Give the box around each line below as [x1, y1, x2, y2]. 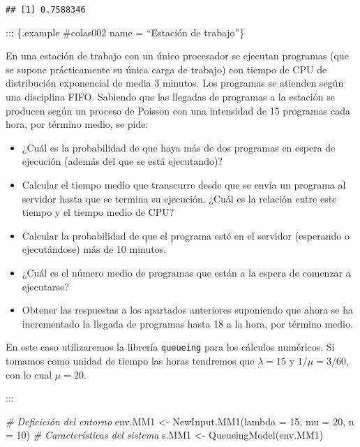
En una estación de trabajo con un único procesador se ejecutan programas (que [6, 48, 349, 63]
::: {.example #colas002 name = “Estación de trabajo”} [6, 24, 245, 39]
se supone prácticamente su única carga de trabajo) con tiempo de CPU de [6, 61, 327, 76]
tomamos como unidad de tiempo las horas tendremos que [6, 353, 255, 367]
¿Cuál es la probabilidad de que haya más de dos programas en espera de [22, 140, 336, 154]
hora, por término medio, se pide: [6, 117, 149, 131]
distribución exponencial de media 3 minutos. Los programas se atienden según [6, 75, 344, 90]
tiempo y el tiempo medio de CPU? [22, 205, 174, 219]
